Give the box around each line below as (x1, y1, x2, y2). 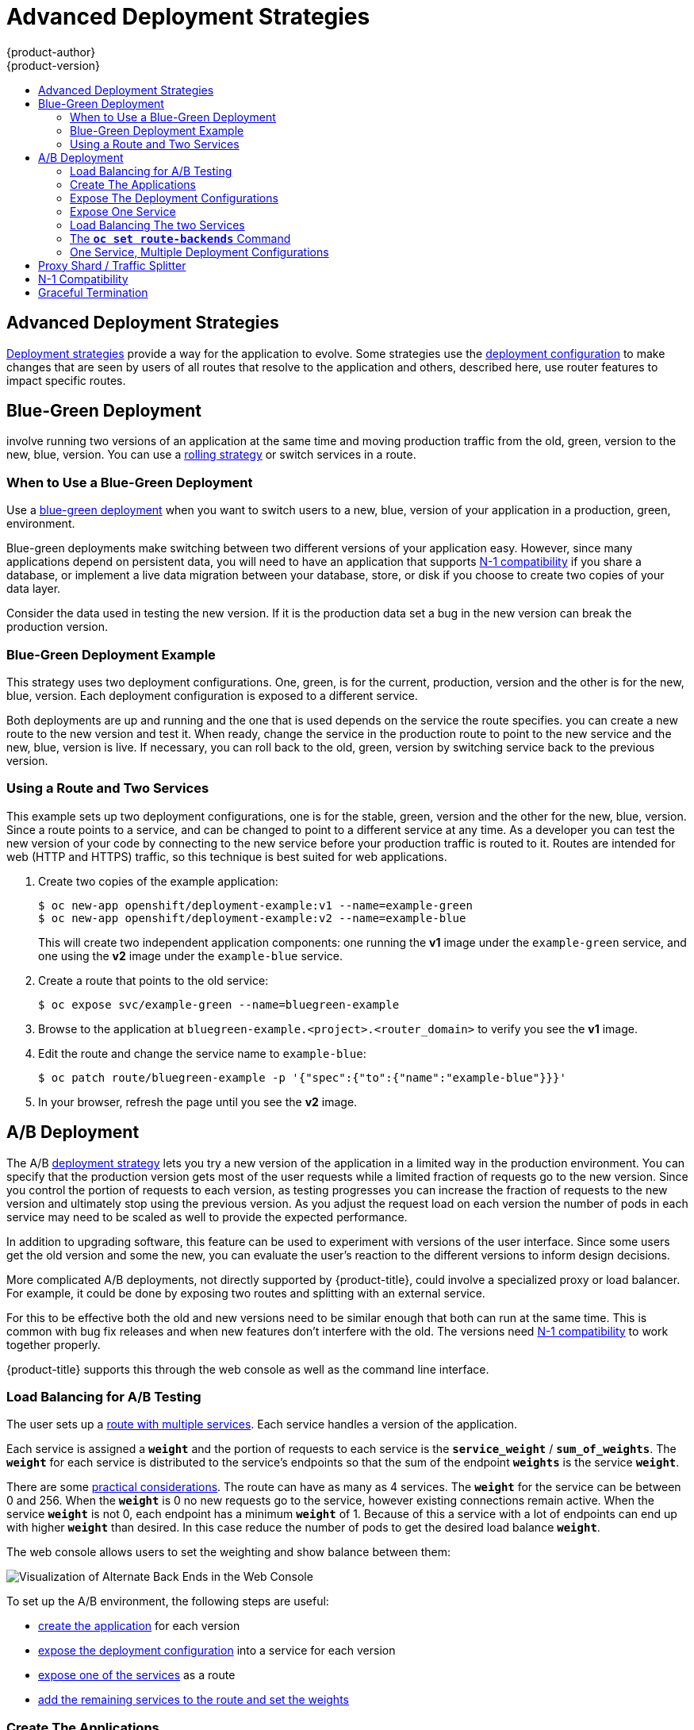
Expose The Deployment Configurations (70, 190, 278, 205)
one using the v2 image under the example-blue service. (38, 948, 343, 963)
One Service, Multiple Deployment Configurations (70, 244, 329, 259)
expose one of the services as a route (38, 1668, 236, 1682)
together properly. (6, 1337, 101, 1351)
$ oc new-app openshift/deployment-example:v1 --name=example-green (38, 898, 473, 912)
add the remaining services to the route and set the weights (38, 1693, 349, 1707)
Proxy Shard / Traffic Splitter (38, 258, 186, 272)
